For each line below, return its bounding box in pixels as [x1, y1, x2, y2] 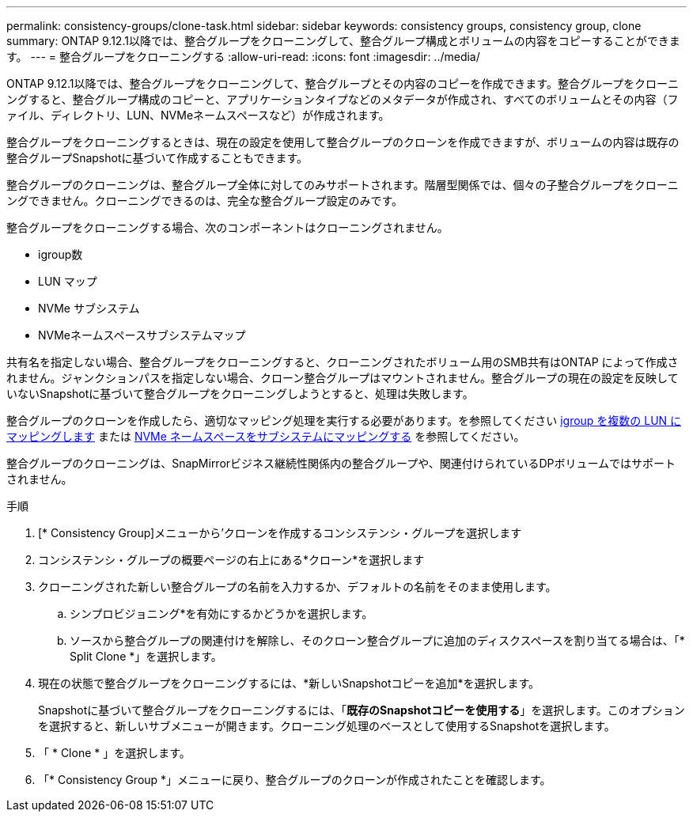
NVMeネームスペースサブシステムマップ [38, 328, 246, 342]
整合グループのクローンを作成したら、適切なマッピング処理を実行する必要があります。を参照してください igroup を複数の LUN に [6, 414, 682, 427]
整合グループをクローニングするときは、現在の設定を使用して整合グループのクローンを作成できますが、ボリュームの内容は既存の [6, 135, 680, 149]
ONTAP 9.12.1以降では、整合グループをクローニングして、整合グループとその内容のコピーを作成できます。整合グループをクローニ [6, 77, 680, 90]
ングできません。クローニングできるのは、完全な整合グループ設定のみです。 [6, 194, 403, 207]
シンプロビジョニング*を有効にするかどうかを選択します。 [70, 607, 373, 620]
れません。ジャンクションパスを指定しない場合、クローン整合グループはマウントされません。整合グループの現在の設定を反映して [6, 371, 679, 384]
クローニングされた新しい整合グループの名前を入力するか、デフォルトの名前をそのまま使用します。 [38, 580, 557, 593]
